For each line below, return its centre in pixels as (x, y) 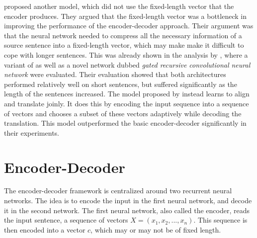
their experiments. (32, 132)
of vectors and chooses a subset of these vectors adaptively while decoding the (123, 113)
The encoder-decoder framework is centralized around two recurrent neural (118, 191)
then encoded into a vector (45, 229)
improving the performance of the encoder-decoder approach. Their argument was (129, 26)
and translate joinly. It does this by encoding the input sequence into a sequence (127, 103)
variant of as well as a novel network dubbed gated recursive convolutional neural (127, 64)
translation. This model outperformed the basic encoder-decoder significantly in (125, 123)
